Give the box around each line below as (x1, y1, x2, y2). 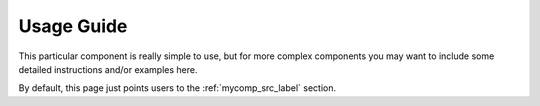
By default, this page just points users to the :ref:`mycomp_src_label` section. (18, 82, 337, 94)
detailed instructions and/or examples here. (18, 63, 198, 75)
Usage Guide (18, 15, 128, 37)
